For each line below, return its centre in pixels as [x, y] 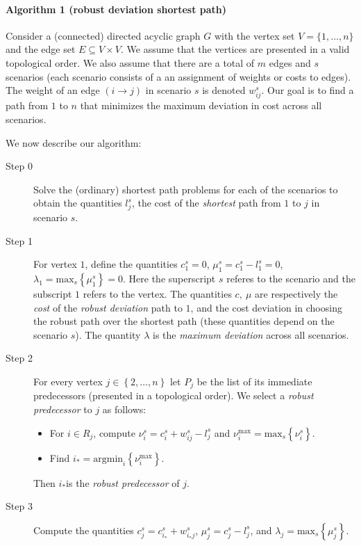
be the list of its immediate [254, 381]
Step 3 [19, 506]
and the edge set [41, 49]
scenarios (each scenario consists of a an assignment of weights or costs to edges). [178, 76]
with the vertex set [254, 35]
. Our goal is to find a [308, 90]
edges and [290, 62]
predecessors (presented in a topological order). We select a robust [174, 395]
